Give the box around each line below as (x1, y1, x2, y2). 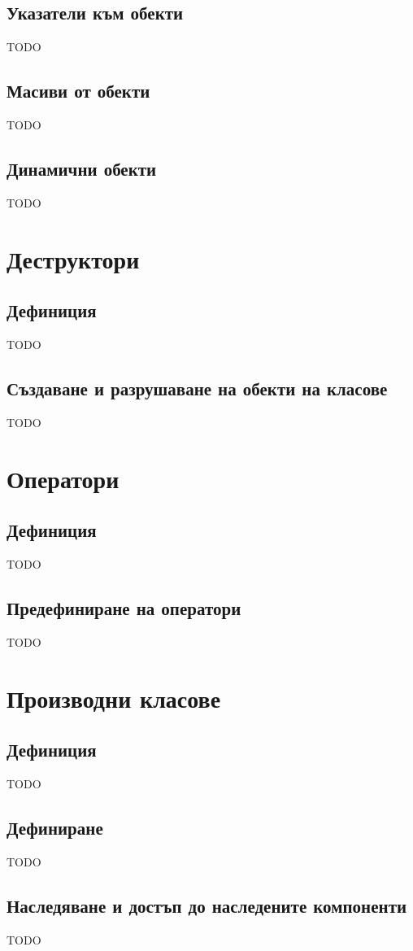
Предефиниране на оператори (7, 595, 241, 620)
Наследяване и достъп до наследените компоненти (7, 892, 407, 918)
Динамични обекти (7, 155, 157, 181)
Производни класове (7, 681, 221, 714)
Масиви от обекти (7, 78, 150, 103)
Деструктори (7, 242, 140, 275)
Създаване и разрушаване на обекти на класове (7, 375, 388, 400)
